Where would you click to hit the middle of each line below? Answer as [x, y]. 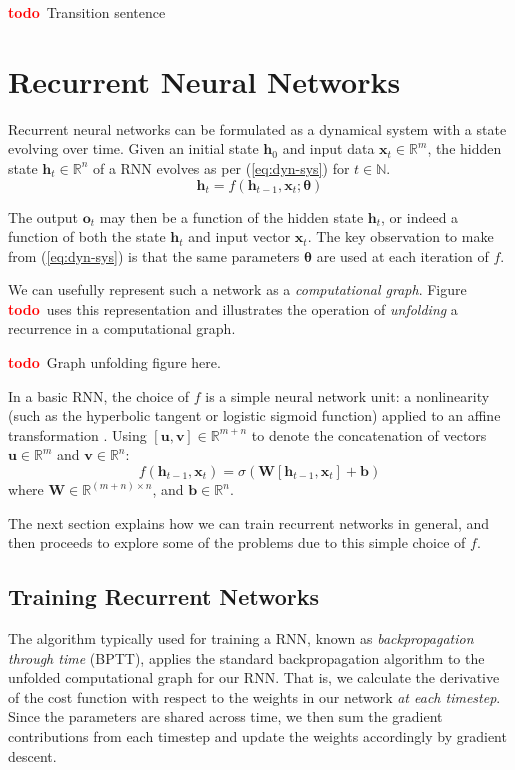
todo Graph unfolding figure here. [114, 362]
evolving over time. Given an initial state [133, 148]
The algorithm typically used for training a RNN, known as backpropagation [241, 638]
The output [43, 216]
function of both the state [87, 236]
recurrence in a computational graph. [122, 328]
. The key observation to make [400, 236]
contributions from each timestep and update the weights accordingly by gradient [257, 735]
